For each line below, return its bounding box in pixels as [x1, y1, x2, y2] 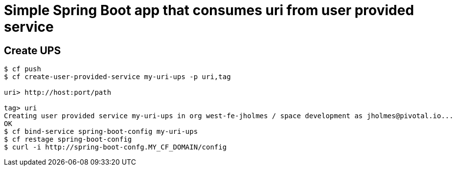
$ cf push [4, 65, 41, 73]
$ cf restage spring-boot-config [4, 135, 132, 144]
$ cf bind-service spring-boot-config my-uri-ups [4, 127, 198, 136]
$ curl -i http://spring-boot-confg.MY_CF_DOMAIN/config [4, 143, 227, 151]
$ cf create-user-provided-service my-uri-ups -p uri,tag [4, 73, 231, 81]
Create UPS [4, 44, 61, 57]
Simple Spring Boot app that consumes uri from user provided [4, 2, 414, 19]
